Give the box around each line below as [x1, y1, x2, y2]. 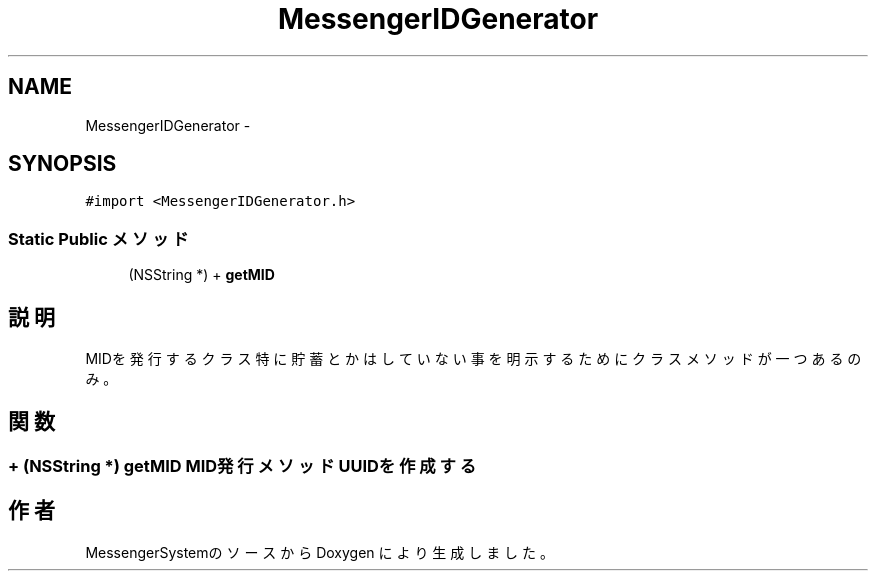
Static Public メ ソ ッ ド [8, 228, 189, 249]
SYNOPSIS [8, 151, 117, 177]
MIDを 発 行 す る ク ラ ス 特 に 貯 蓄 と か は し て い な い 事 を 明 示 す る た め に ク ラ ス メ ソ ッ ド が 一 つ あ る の [85, 350, 862, 368]
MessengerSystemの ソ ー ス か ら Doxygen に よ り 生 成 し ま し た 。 [85, 543, 554, 561]
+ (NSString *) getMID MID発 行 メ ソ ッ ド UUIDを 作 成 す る [8, 455, 477, 476]
